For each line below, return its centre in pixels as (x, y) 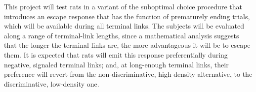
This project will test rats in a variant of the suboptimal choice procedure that (123, 6)
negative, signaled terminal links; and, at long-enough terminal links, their (116, 64)
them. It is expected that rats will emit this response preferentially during (116, 54)
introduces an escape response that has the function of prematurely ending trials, (127, 16)
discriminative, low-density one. (52, 83)
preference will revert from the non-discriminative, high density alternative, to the (128, 74)
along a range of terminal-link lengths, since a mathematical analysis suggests (122, 35)
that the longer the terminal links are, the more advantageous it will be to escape (127, 45)
